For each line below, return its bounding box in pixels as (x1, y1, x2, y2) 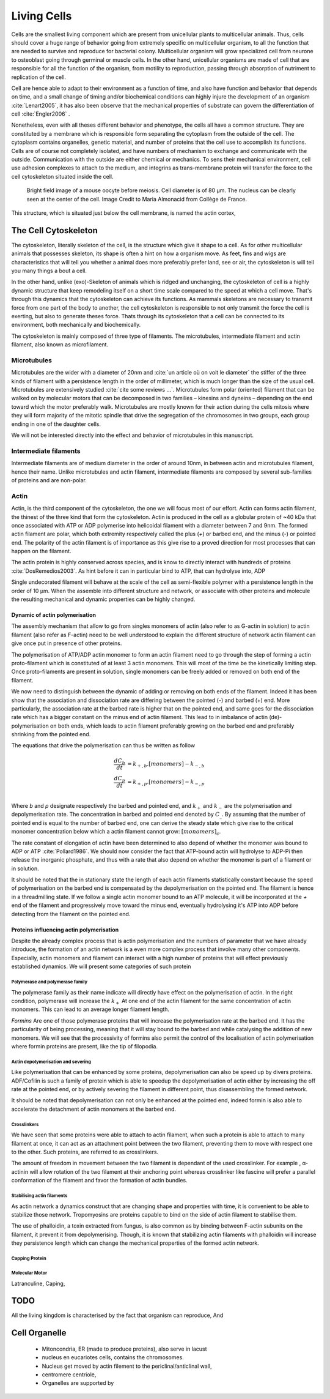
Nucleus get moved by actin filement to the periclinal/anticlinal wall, (42, 1362, 212, 1370)
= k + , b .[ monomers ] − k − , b (127, 761, 205, 769)
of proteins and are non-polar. (11, 476, 87, 483)
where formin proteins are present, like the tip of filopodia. (11, 1042, 158, 1050)
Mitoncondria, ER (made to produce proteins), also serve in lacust (42, 1345, 207, 1352)
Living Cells (11, 9, 72, 23)
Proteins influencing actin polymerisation (11, 926, 119, 933)
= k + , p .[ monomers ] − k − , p (127, 778, 205, 786)
